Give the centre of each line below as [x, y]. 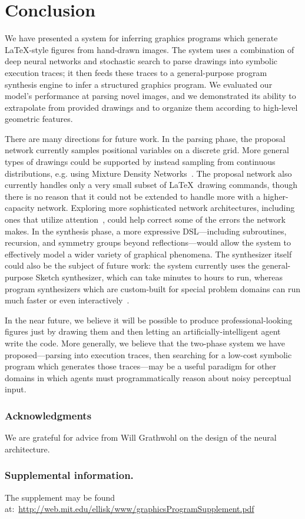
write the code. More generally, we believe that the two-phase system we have [145, 343]
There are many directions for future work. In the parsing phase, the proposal [145, 138]
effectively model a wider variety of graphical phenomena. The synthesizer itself [148, 254]
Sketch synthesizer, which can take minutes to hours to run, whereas [159, 277]
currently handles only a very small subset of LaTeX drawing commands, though [151, 185]
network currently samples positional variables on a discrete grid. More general [147, 150]
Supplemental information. [69, 475]
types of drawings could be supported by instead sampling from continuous [140, 162]
